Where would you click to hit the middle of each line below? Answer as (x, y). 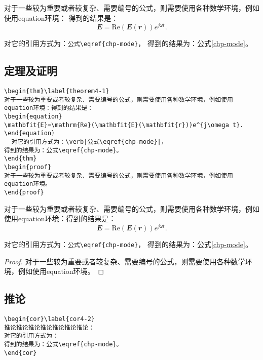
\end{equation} (30, 133)
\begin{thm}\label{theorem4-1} (57, 91)
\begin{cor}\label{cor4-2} (49, 319)
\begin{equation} (33, 117)
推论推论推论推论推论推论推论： (49, 327)
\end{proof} (24, 192)
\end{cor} (21, 353)
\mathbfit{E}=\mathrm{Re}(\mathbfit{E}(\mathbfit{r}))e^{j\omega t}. (124, 125)
